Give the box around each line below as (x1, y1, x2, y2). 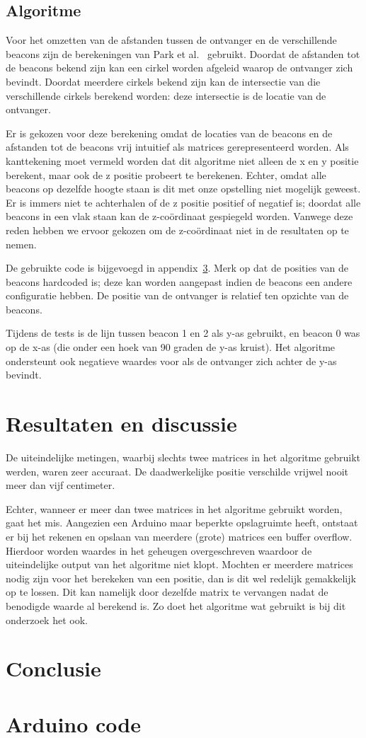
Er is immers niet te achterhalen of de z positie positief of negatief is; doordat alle (6, 195, 361, 209)
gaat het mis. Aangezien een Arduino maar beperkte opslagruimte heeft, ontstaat (6, 515, 358, 530)
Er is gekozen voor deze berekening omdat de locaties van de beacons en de (6, 125, 333, 140)
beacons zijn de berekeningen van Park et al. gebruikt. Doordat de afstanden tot (6, 46, 360, 61)
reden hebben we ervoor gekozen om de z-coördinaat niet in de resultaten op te (6, 222, 349, 237)
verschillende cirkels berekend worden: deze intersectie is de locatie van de (6, 88, 326, 103)
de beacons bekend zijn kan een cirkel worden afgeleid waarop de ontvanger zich (6, 60, 353, 75)
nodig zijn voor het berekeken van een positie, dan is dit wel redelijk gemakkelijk (6, 570, 356, 585)
